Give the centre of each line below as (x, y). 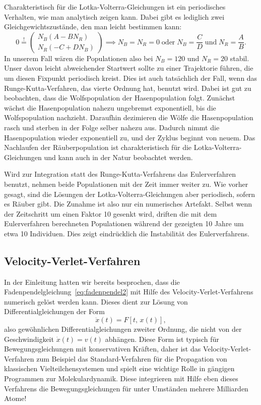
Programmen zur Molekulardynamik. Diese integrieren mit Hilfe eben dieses (121, 378)
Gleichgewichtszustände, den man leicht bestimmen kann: (93, 27)
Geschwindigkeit (29, 339)
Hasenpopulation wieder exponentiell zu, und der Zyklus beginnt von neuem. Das (130, 137)
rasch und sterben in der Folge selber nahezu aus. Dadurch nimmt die (112, 127)
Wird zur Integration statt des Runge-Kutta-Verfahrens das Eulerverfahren (120, 174)
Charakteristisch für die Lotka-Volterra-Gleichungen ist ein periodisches (115, 7)
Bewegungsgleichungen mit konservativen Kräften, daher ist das (103, 349)
